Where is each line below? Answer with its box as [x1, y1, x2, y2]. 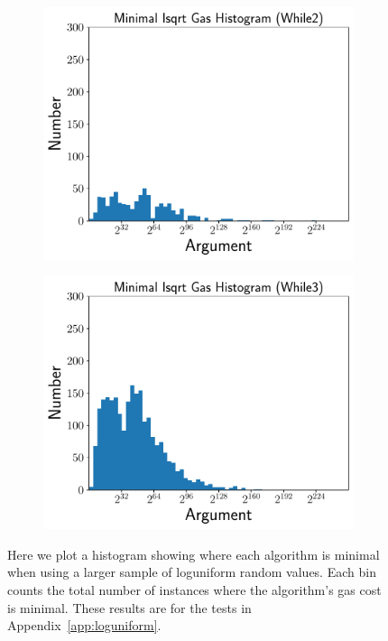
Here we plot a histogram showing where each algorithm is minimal [7, 544, 380, 563]
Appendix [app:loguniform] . [7, 616, 162, 635]
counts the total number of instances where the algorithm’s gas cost [7, 581, 382, 599]
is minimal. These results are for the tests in [7, 598, 252, 617]
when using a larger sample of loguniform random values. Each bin [7, 562, 376, 581]
